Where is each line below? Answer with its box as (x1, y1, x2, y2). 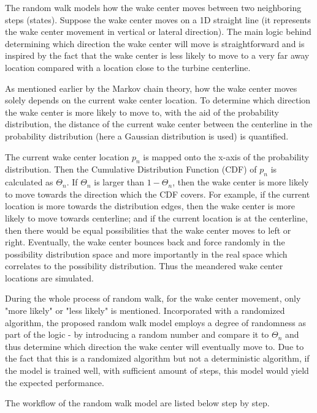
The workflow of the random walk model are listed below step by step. (5, 396, 270, 409)
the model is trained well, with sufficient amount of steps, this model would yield (5, 364, 309, 377)
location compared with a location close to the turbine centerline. (5, 61, 251, 73)
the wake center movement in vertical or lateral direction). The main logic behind (5, 25, 311, 38)
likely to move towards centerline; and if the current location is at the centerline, (5, 211, 308, 224)
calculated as (5, 176, 53, 188)
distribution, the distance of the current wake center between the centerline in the (5, 117, 313, 130)
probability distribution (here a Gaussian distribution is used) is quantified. (5, 129, 289, 142)
